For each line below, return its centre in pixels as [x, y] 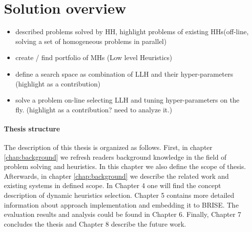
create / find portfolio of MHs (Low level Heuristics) [94, 57]
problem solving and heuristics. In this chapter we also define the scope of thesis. [125, 166]
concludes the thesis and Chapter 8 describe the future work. [95, 223]
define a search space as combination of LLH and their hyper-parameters [124, 74]
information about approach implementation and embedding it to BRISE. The [121, 204]
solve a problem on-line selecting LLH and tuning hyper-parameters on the [127, 100]
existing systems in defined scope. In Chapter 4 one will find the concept [113, 185]
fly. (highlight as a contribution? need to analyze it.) [94, 109]
